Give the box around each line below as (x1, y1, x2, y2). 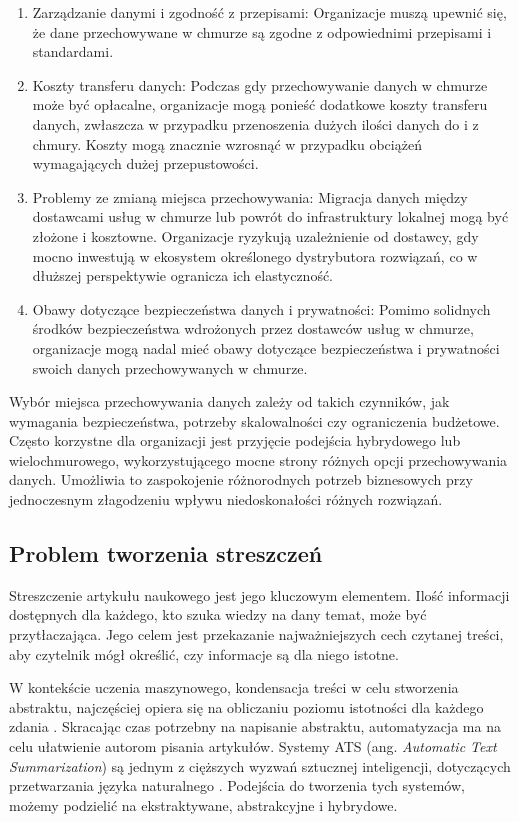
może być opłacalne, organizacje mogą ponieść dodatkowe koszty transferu (32, 94, 488, 115)
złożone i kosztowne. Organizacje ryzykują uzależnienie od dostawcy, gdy (32, 225, 479, 246)
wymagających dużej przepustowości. (32, 153, 259, 174)
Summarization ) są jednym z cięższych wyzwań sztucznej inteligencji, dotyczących (9, 755, 511, 776)
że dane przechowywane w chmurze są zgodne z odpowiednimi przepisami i (32, 21, 492, 42)
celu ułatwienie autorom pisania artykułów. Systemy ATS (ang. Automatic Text (9, 736, 497, 757)
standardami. (32, 41, 114, 62)
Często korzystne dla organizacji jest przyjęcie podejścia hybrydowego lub (9, 430, 461, 451)
